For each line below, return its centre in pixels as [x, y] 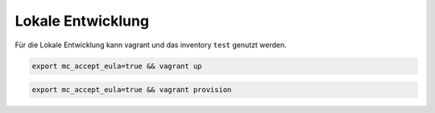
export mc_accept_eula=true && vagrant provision [132, 90]
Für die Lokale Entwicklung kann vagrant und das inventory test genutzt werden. [151, 45]
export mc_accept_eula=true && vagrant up [117, 66]
